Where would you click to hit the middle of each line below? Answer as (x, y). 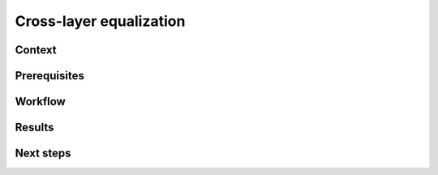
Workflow (41, 102)
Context (36, 50)
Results (34, 128)
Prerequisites (49, 76)
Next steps (43, 154)
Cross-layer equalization (100, 21)
